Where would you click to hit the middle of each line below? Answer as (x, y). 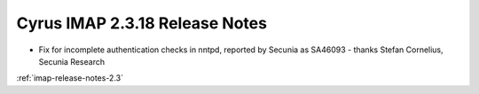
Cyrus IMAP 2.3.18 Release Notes (142, 23)
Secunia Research (72, 61)
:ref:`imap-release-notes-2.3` (70, 78)
